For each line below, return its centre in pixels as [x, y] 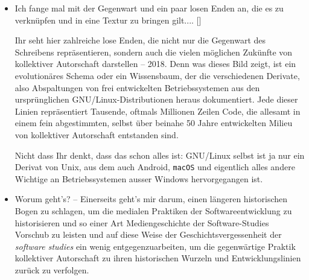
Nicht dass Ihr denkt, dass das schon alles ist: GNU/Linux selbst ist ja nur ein [160, 155]
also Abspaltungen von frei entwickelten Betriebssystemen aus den [137, 87]
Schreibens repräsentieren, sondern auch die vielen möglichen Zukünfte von [154, 52]
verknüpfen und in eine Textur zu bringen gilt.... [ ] [108, 20]
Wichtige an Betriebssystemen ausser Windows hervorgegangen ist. [139, 178]
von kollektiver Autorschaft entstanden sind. [97, 134]
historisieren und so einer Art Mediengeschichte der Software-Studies [142, 222]
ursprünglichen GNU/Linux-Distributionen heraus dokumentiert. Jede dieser [156, 99]
